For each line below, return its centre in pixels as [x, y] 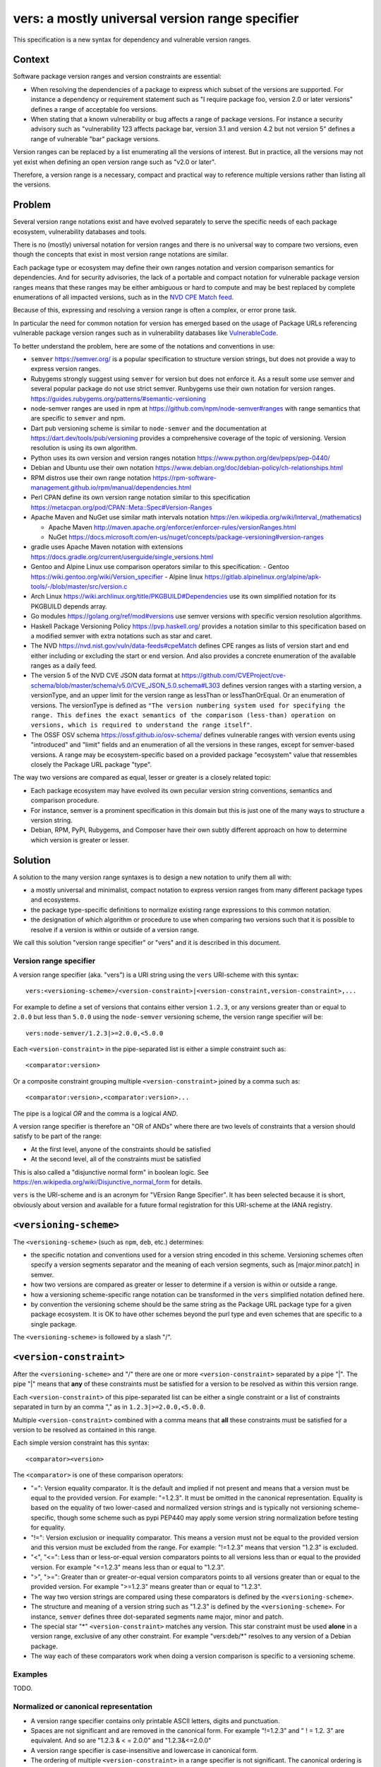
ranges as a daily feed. [64, 666]
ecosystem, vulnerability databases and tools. [80, 231]
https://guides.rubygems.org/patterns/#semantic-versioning [118, 399]
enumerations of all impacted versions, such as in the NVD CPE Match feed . [123, 297]
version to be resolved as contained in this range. [85, 1430]
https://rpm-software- [185, 478]
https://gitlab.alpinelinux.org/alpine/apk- [263, 577]
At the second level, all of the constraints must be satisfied [116, 1159]
